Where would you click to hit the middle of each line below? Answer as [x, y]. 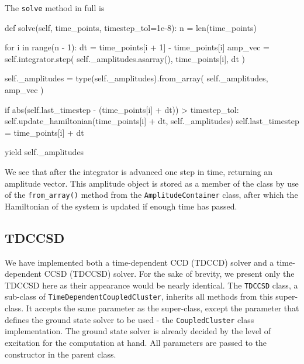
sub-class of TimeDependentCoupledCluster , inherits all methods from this [139, 296]
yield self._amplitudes [44, 152]
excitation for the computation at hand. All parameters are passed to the [136, 342]
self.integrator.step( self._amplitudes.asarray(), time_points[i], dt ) [125, 58]
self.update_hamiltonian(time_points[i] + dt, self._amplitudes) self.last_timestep [152, 121]
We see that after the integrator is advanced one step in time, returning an [139, 171]
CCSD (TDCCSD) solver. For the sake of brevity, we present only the [169, 274]
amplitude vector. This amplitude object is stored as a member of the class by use [152, 183]
